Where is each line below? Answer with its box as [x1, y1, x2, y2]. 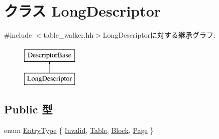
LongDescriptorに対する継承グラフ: [102, 30, 216, 40]
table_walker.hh [43, 30, 94, 40]
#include [4, 30, 32, 40]
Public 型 [4, 101, 53, 117]
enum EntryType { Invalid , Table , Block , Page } [4, 125, 154, 135]
